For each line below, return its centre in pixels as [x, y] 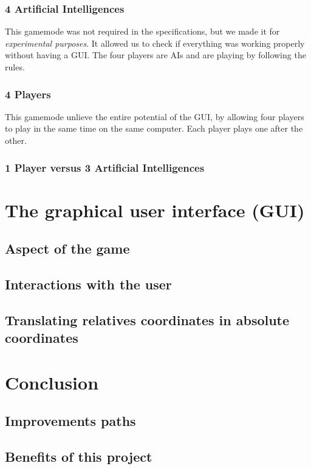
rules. [15, 67]
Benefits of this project [79, 457]
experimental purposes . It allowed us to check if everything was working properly [155, 43]
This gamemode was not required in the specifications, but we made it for [142, 31]
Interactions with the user [88, 284]
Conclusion [52, 382]
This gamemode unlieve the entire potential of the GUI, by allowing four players [155, 116]
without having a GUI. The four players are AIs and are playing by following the [155, 55]
